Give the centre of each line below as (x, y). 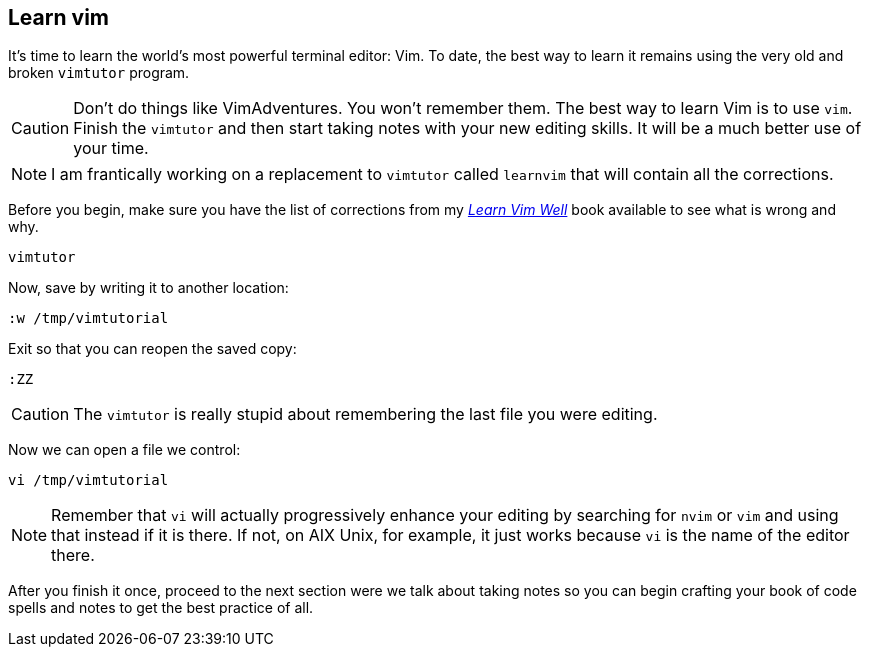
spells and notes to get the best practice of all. (161, 608)
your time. (111, 148)
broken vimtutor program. (99, 73)
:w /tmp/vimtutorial (88, 318)
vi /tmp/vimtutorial (88, 480)
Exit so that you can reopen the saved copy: (152, 349)
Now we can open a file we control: (124, 450)
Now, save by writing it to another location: (148, 288)
